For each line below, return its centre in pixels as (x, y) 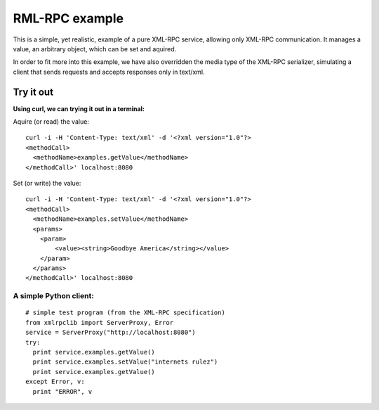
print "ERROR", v (62, 391)
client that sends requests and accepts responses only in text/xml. (109, 72)
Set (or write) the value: (47, 183)
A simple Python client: (53, 296)
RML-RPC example (68, 18)
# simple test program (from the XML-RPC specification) (126, 313)
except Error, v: (55, 382)
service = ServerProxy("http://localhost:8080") (111, 333)
